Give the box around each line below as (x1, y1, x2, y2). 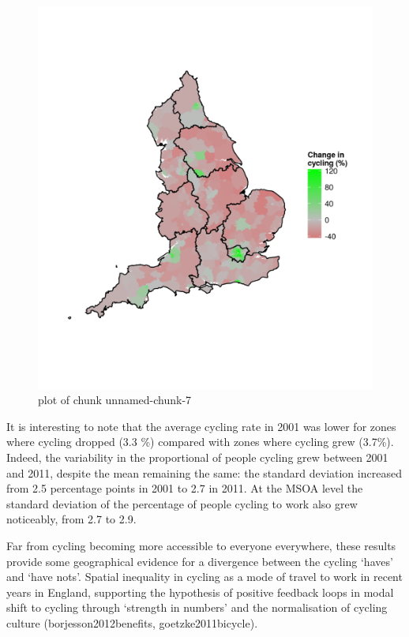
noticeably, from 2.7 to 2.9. (6, 511, 137, 527)
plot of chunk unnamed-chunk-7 (38, 392, 192, 408)
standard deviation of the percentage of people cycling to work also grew (6, 495, 358, 511)
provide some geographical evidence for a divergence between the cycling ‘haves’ (6, 553, 393, 569)
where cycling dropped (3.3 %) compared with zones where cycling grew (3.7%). (6, 433, 394, 450)
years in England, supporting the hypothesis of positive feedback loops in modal (6, 583, 394, 600)
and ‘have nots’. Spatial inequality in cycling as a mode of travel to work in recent (6, 568, 403, 585)
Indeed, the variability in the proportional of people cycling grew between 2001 (6, 448, 388, 465)
